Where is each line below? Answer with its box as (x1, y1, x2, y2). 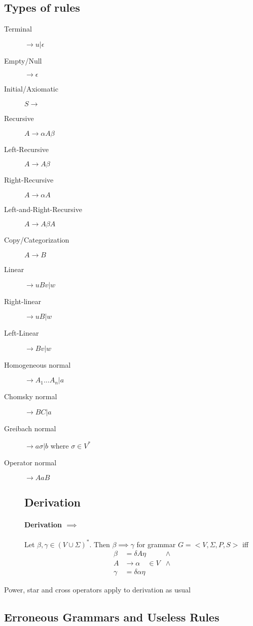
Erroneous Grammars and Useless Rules (4, 609, 220, 625)
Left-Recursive (4, 143, 49, 154)
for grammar (136, 539, 176, 549)
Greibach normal (4, 423, 56, 433)
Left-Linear (4, 327, 39, 338)
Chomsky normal (4, 391, 57, 402)
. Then (89, 539, 110, 549)
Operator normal (4, 457, 57, 468)
